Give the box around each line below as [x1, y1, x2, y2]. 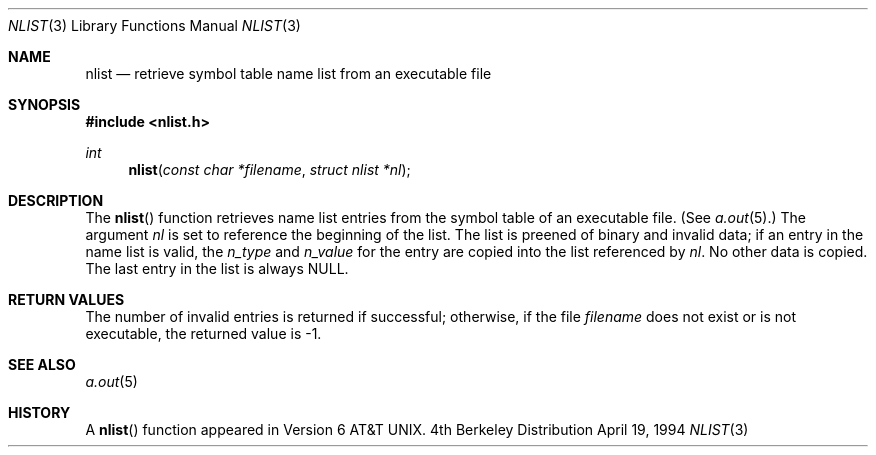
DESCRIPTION [8, 192, 104, 209]
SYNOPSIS [8, 96, 81, 113]
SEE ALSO [8, 356, 76, 373]
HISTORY [8, 404, 71, 421]
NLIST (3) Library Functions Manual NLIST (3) [8, 17, 301, 34]
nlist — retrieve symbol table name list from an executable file [85, 65, 492, 82]
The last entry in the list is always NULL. [85, 260, 349, 277]
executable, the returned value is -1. [85, 325, 322, 342]
